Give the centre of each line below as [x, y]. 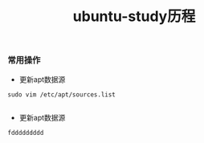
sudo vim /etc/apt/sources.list [61, 94]
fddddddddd [26, 133]
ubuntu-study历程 [134, 16]
